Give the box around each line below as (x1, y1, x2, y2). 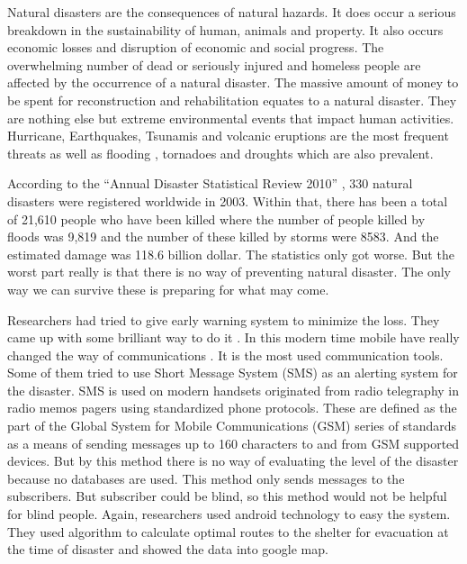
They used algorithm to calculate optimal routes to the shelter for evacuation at (7, 522, 449, 541)
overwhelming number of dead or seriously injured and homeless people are (7, 55, 421, 74)
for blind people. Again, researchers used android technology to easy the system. (7, 505, 451, 523)
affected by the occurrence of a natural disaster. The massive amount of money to (7, 73, 459, 92)
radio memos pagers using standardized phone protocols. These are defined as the (7, 398, 457, 417)
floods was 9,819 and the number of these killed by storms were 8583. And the (7, 227, 439, 246)
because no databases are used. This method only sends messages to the (7, 468, 405, 487)
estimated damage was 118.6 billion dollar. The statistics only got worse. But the (7, 244, 454, 263)
